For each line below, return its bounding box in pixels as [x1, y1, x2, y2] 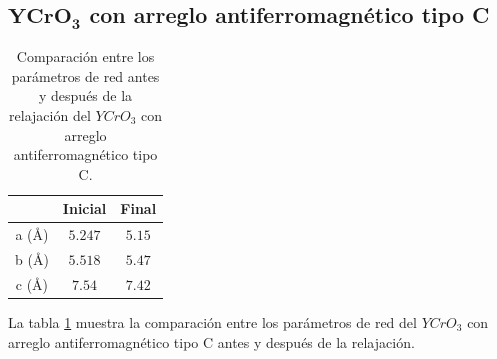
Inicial [62, 198, 107, 219]
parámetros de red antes [11, 65, 160, 86]
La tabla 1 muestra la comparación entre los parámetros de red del [8, 311, 417, 332]
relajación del [9, 104, 91, 125]
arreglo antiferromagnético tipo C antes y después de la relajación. [8, 331, 415, 352]
